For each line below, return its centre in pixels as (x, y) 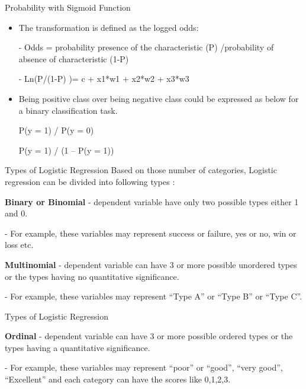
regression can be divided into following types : (90, 181)
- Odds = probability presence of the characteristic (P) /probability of (146, 47)
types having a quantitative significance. (78, 347)
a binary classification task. (68, 110)
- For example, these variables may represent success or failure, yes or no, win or (151, 233)
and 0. (16, 213)
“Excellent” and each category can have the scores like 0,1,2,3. (118, 379)
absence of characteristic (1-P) (74, 58)
